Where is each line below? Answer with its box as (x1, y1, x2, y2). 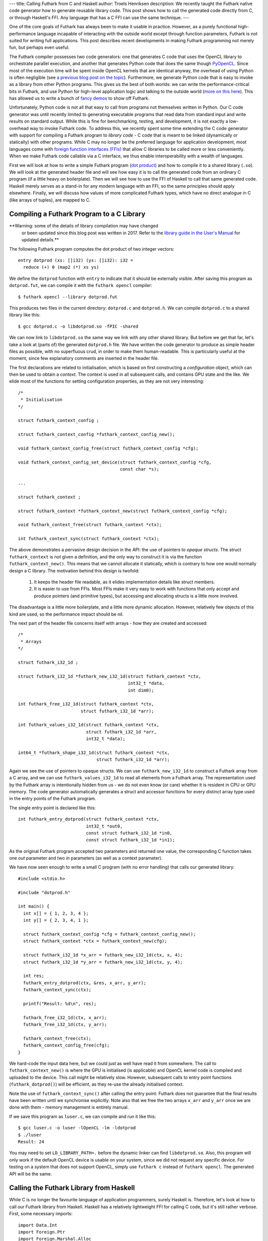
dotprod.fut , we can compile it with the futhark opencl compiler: (9, 282, 152, 288)
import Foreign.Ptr (18, 1229, 66, 1235)
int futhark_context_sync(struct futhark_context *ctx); (18, 536, 160, 542)
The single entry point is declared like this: (9, 805, 96, 811)
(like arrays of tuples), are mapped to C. (9, 197, 91, 203)
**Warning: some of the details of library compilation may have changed (9, 223, 158, 229)
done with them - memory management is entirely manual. (9, 1104, 129, 1110)
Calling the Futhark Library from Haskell (9, 1184, 135, 1192)
